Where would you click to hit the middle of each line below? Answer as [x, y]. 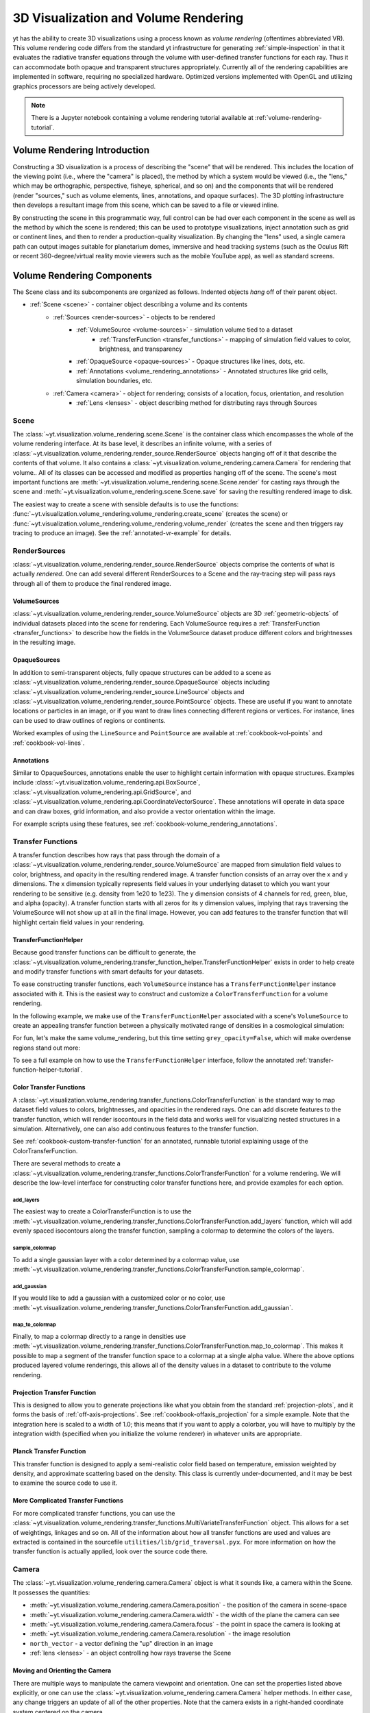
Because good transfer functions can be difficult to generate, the [104, 952]
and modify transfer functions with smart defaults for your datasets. [109, 971]
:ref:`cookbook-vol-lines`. [49, 743]
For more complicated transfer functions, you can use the [94, 1513]
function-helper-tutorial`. [48, 1070]
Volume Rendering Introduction [81, 150]
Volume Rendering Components [82, 275]
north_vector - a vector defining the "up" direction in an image [122, 1643]
